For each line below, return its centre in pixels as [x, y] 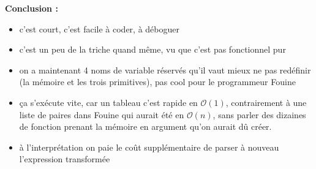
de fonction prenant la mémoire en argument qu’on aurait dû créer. [145, 126]
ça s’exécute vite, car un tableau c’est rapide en [108, 102]
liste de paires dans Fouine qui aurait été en [102, 114]
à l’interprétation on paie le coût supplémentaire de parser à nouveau [149, 147]
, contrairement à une [266, 102]
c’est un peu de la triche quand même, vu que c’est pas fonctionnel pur [152, 49]
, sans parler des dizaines [259, 114]
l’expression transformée [65, 159]
